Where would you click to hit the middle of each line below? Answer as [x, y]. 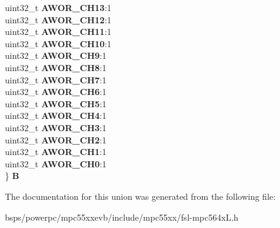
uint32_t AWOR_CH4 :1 [56, 116]
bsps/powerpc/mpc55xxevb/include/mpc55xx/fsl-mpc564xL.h [122, 217]
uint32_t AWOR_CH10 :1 [58, 43]
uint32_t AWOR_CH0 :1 [56, 163]
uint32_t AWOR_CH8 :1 [56, 67]
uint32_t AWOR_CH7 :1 [56, 79]
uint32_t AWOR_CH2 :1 [56, 139]
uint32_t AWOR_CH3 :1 [56, 127]
